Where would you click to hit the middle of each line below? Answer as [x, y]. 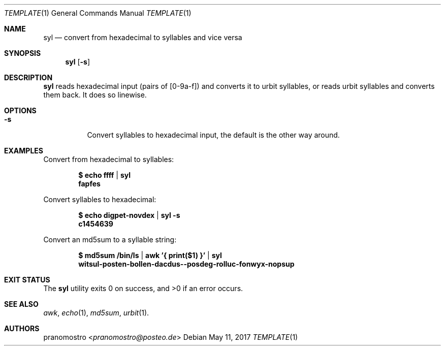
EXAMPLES [24, 151]
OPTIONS [20, 110]
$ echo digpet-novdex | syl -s [129, 215]
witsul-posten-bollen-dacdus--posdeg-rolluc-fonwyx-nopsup [186, 264]
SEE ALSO [21, 304]
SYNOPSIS [23, 53]
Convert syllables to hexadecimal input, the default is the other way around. [213, 135]
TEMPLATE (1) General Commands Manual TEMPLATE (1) [98, 13]
